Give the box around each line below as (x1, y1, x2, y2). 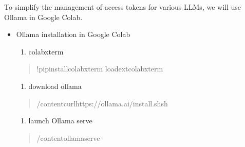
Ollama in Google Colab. (4, 11, 83, 22)
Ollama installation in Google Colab (16, 29, 130, 40)
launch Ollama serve (28, 115, 92, 126)
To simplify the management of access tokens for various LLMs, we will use (4, 2, 241, 12)
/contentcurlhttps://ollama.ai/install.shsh (36, 98, 168, 108)
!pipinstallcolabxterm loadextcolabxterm (36, 63, 163, 74)
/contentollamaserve (36, 132, 100, 143)
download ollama (28, 80, 82, 91)
